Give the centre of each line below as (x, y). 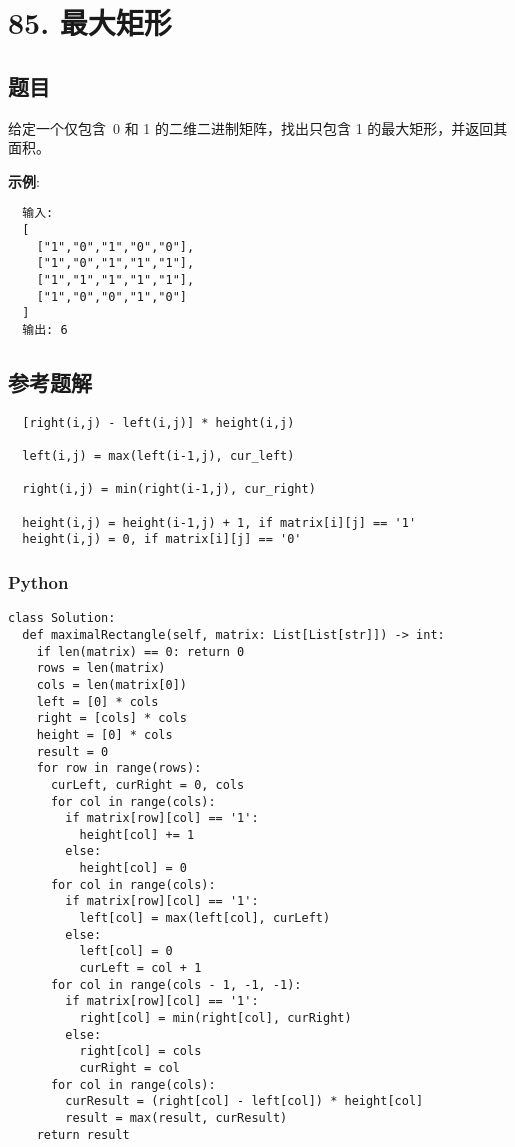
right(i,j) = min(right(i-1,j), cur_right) (169, 489)
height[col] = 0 (133, 868)
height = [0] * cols (104, 734)
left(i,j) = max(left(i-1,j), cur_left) (158, 456)
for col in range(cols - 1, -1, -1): (176, 984)
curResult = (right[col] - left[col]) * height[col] (244, 1101)
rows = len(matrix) (101, 668)
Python (38, 581)
